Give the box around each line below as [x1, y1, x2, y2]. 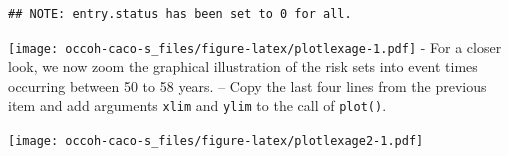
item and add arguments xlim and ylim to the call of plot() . [8, 95, 387, 116]
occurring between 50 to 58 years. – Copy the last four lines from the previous [8, 75, 487, 96]
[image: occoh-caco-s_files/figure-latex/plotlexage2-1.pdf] [8, 134, 424, 149]
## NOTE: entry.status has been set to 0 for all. [8, 7, 352, 21]
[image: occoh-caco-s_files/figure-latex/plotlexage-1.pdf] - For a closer [8, 36, 502, 57]
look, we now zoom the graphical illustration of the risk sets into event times [8, 56, 478, 77]
